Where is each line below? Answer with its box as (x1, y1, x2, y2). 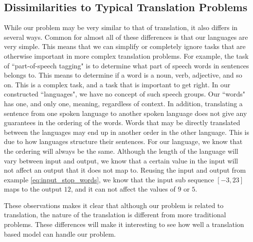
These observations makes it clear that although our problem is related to (4, 200, 224, 210)
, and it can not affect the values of (71, 184, 176, 194)
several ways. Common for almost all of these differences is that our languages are (4, 32, 248, 42)
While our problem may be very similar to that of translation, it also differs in (4, 22, 238, 32)
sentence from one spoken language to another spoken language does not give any (4, 108, 247, 118)
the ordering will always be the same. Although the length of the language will (4, 145, 238, 156)
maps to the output (4, 184, 62, 194)
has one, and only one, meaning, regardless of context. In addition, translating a (4, 98, 243, 108)
